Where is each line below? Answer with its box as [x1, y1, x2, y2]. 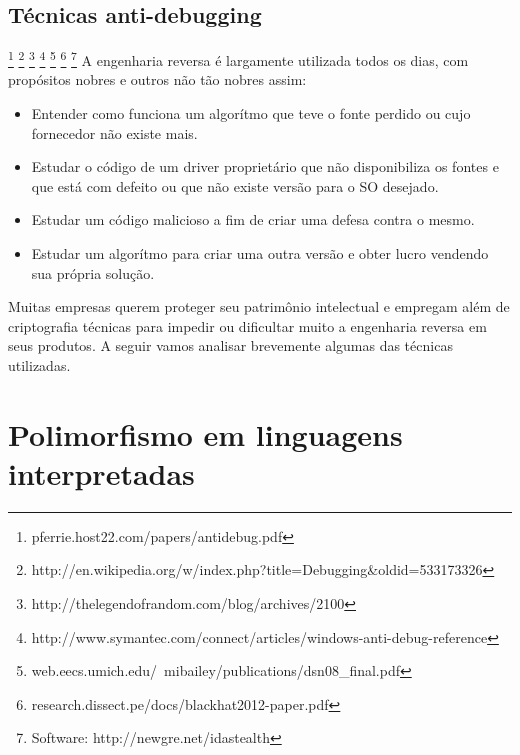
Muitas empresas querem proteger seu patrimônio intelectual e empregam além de [8, 296, 510, 317]
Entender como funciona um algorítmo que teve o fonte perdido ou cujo [31, 103, 471, 124]
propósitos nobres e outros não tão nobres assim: [8, 69, 307, 90]
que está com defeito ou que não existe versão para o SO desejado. [31, 175, 439, 196]
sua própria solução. [31, 262, 155, 283]
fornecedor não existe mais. [31, 122, 198, 143]
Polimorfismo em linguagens [8, 413, 403, 454]
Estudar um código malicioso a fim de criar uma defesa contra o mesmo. [31, 209, 475, 230]
